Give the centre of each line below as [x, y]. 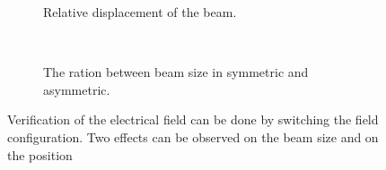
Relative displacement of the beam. [140, 12]
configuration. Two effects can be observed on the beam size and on [193, 136]
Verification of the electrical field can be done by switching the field [193, 119]
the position [40, 154]
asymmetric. [77, 89]
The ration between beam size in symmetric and [176, 72]
